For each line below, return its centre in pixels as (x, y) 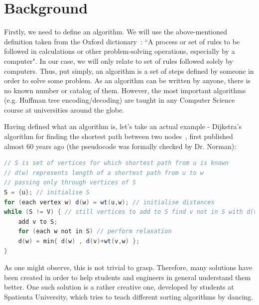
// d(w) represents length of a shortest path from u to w (104, 173)
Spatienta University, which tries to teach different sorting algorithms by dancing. (129, 296)
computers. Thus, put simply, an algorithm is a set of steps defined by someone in (129, 71)
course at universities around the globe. (64, 109)
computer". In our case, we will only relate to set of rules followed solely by (119, 61)
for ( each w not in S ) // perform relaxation (95, 231)
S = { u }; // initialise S (47, 193)
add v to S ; (38, 222)
